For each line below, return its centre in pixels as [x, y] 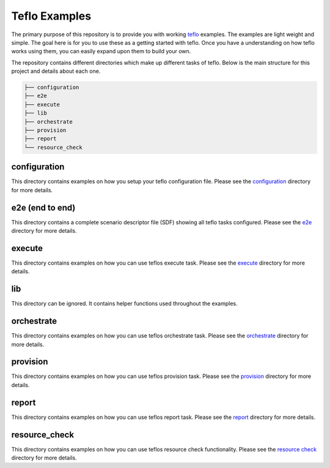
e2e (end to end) [43, 207]
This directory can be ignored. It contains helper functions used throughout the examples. [124, 304]
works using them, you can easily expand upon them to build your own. [101, 51]
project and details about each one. [56, 71]
